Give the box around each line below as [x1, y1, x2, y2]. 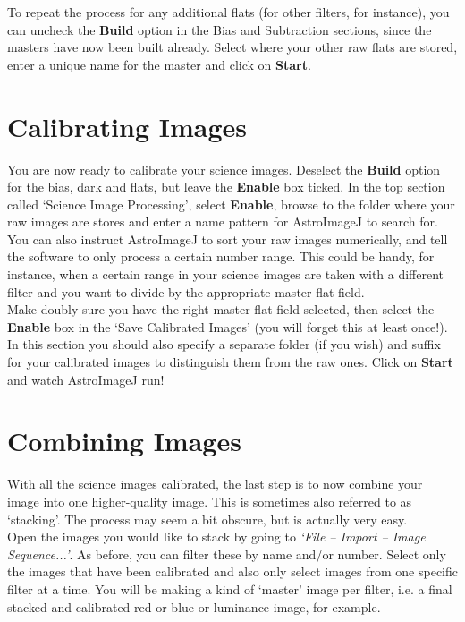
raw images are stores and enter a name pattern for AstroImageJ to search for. [7, 212, 438, 231]
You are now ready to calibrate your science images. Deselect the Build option [7, 159, 441, 178]
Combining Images [7, 422, 241, 459]
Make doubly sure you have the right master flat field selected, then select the [7, 300, 435, 319]
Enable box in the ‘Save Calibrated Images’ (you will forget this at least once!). [7, 317, 448, 336]
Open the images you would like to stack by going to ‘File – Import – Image [7, 527, 426, 546]
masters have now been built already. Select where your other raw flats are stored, [7, 38, 458, 56]
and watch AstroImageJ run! [7, 370, 165, 388]
